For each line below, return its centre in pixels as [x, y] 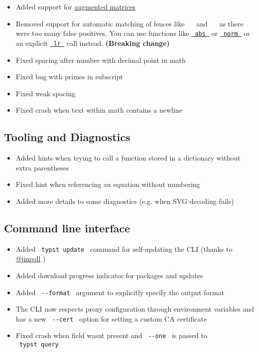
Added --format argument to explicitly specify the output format [120, 292]
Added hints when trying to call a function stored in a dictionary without [128, 158]
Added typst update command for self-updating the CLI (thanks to [124, 249]
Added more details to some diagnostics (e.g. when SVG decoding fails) [125, 201]
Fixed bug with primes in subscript [69, 77]
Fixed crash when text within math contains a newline [99, 110]
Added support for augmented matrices [76, 6]
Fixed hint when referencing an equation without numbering [108, 184]
